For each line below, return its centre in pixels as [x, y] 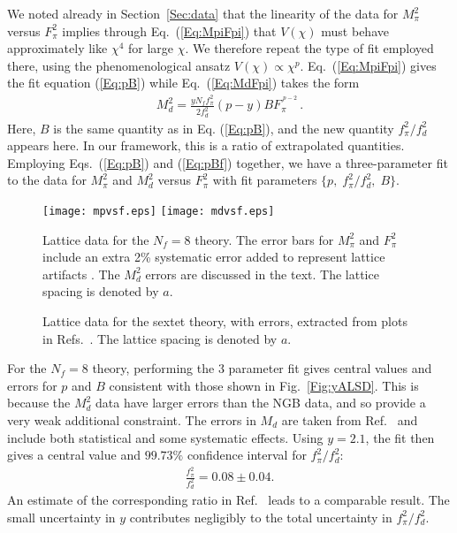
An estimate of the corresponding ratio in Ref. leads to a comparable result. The [228, 500]
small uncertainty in [61, 517]
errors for [32, 385]
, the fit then [400, 437]
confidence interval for [247, 455]
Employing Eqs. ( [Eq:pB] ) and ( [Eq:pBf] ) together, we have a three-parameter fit [228, 162]
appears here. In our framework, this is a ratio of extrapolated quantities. [206, 145]
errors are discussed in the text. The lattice [262, 274]
